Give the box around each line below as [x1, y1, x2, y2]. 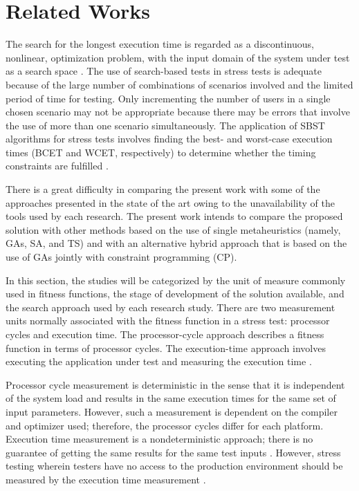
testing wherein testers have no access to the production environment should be [6, 458, 343, 473]
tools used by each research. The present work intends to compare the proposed [6, 209, 343, 223]
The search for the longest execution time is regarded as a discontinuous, [6, 37, 314, 51]
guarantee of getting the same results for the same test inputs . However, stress [6, 445, 341, 459]
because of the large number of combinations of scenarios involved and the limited [6, 77, 353, 91]
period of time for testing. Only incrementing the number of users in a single [6, 91, 331, 105]
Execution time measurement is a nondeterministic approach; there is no [6, 432, 313, 446]
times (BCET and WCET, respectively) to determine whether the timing [6, 145, 316, 159]
